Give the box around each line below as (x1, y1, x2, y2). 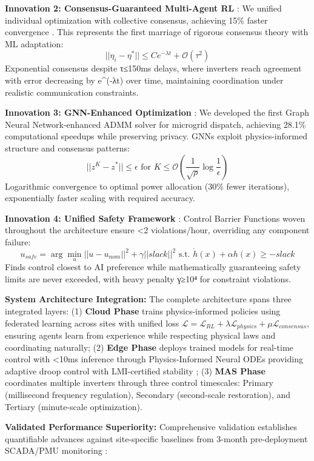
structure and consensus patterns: (5, 141, 130, 154)
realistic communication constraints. (5, 85, 139, 98)
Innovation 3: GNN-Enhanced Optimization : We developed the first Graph (5, 106, 309, 119)
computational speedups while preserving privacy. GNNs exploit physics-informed (5, 130, 307, 142)
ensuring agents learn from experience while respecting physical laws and (5, 329, 276, 342)
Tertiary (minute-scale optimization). (5, 400, 142, 413)
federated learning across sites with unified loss (5, 316, 179, 329)
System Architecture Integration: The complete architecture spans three (5, 293, 292, 305)
